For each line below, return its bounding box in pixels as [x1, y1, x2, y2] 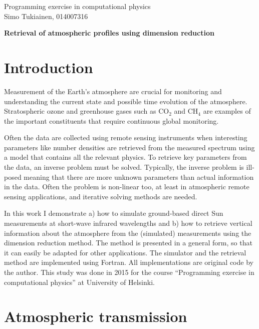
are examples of [203, 106, 251, 116]
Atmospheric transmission [4, 306, 187, 326]
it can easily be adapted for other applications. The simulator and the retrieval [4, 247, 246, 257]
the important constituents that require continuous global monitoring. [4, 115, 219, 126]
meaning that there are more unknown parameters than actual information [24, 171, 254, 182]
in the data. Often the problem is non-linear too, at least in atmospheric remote [4, 181, 249, 192]
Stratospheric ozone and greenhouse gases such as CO [4, 106, 169, 116]
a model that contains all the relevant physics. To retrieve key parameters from [4, 152, 247, 162]
